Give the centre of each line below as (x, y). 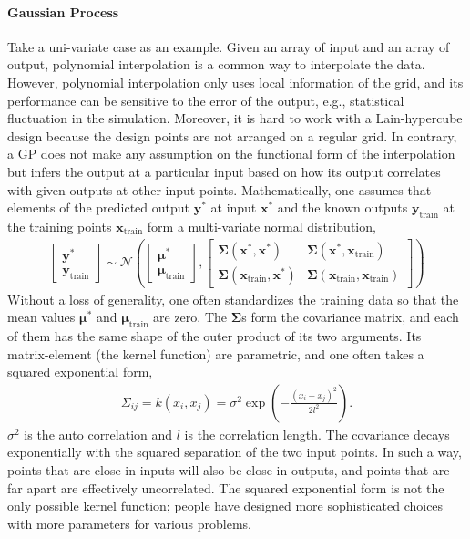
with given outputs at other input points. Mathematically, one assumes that (220, 189)
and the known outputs (342, 207)
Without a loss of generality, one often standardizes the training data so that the (233, 299)
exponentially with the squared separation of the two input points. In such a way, (235, 452)
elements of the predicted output (99, 207)
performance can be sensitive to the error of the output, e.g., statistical (206, 100)
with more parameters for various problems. (130, 523)
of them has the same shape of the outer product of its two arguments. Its (215, 336)
